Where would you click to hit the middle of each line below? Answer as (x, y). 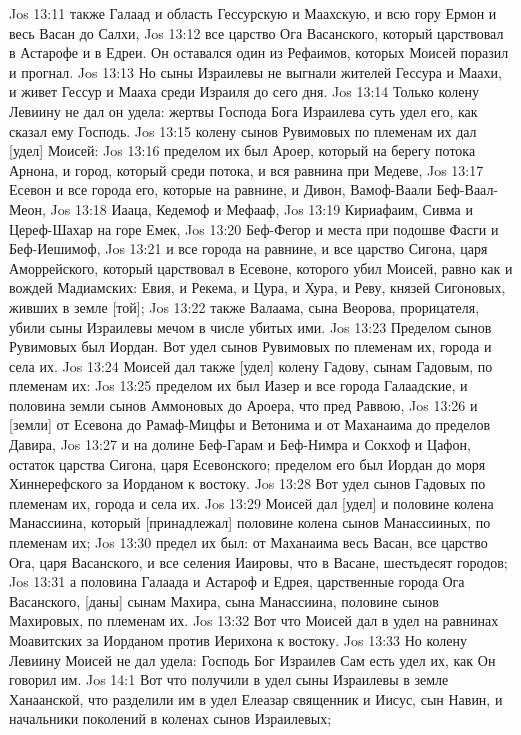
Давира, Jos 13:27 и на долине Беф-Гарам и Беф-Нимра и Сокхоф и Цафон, (240, 444)
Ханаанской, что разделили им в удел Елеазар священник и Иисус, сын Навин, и (256, 698)
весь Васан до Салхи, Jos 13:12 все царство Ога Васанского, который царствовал (256, 32)
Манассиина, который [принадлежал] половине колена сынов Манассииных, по (250, 522)
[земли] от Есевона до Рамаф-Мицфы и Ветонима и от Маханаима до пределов (250, 424)
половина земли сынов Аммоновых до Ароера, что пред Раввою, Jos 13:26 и (243, 404)
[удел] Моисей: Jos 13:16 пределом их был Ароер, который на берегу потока (242, 150)
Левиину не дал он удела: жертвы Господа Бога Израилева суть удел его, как (243, 110)
